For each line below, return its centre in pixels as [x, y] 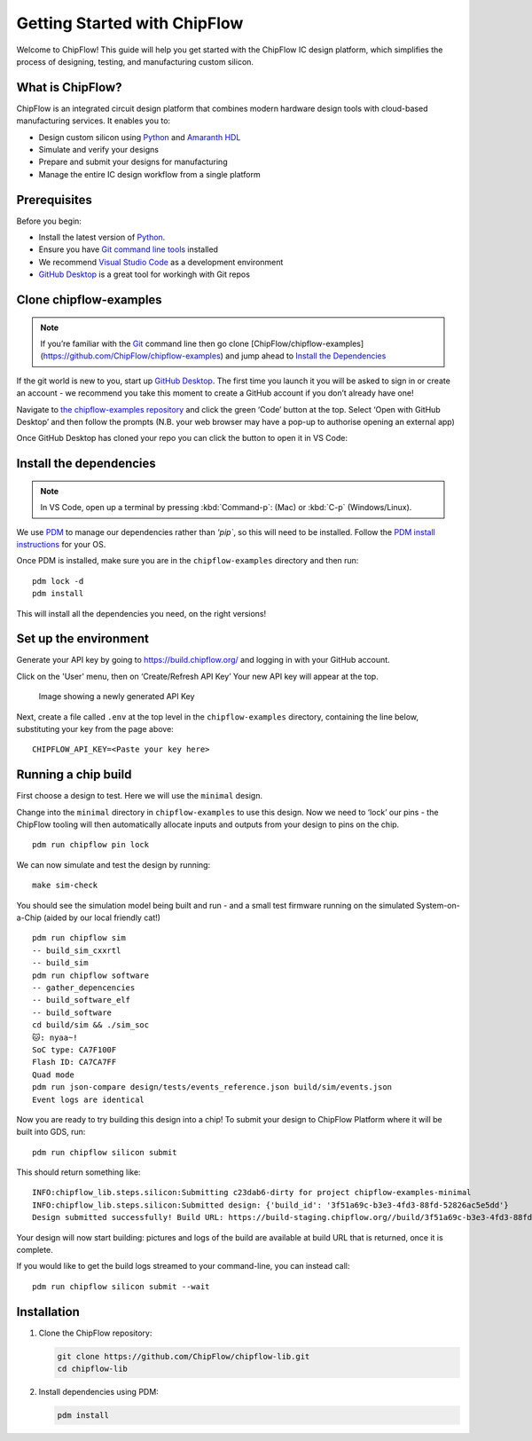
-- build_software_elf [82, 1000]
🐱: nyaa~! [55, 1037]
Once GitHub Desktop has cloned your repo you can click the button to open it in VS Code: [182, 438]
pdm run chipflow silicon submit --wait [121, 1286]
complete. [35, 1250]
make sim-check [65, 886]
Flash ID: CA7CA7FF [74, 1062]
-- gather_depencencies [84, 988]
